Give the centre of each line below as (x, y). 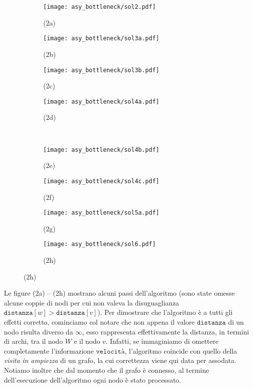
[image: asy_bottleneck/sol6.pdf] (100, 244)
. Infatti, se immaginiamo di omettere (162, 341)
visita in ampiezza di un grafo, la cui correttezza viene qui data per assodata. (120, 360)
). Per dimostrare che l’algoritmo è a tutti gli (165, 312)
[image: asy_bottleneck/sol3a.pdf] (101, 39)
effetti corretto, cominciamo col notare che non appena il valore (99, 321)
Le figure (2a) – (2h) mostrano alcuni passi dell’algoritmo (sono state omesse (119, 293)
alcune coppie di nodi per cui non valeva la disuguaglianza (92, 302)
